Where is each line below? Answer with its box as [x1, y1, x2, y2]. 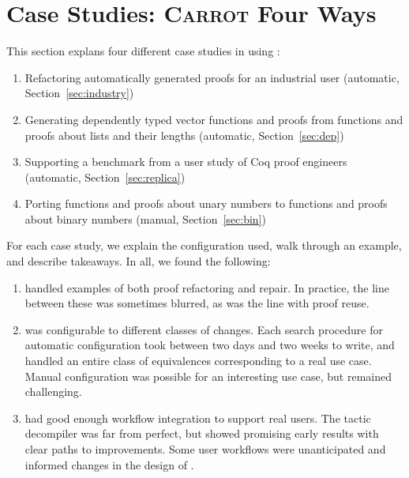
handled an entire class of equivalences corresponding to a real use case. [24, 352, 372, 369]
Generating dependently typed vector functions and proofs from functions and [24, 111, 403, 127]
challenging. [24, 383, 82, 400]
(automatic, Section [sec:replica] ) [24, 168, 186, 185]
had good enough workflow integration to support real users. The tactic [24, 409, 371, 426]
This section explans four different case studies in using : [6, 43, 280, 59]
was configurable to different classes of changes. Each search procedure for [24, 321, 383, 337]
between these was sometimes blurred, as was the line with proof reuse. [24, 295, 370, 311]
